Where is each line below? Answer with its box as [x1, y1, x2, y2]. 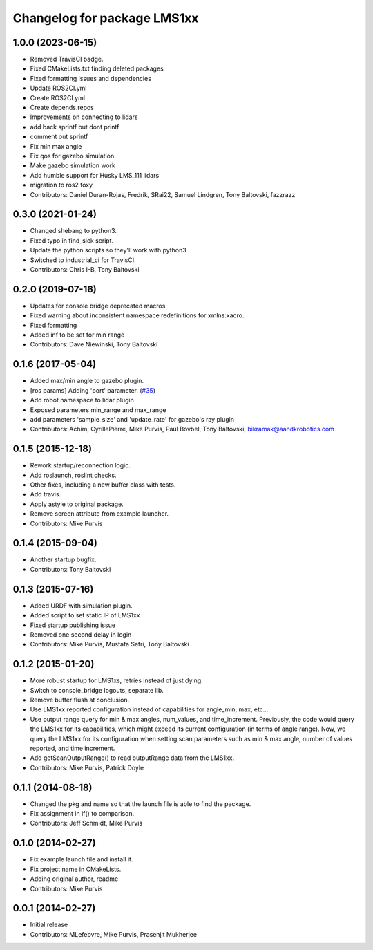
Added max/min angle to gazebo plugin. [30, 377, 144, 385]
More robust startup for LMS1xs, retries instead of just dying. [30, 676, 203, 684]
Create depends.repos [30, 104, 95, 112]
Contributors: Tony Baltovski [30, 565, 111, 573]
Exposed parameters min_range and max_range [30, 405, 166, 414]
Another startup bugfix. [30, 555, 97, 564]
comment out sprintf [30, 132, 88, 141]
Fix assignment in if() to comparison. [30, 810, 135, 818]
